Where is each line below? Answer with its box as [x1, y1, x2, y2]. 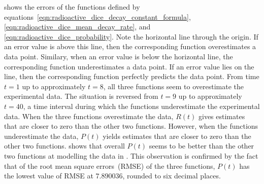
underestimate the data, [4, 130, 79, 141]
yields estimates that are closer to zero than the [103, 130, 251, 141]
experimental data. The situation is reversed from [4, 91, 158, 101]
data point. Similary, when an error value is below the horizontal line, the [4, 51, 233, 61]
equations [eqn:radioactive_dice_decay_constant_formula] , [4, 11, 191, 22]
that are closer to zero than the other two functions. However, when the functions [4, 121, 258, 131]
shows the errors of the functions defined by [4, 2, 140, 12]
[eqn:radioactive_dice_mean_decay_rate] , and [4, 21, 151, 32]
